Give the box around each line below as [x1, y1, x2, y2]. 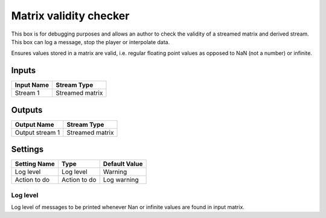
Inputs [11, 65, 36, 75]
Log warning [103, 176, 139, 184]
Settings [11, 144, 44, 155]
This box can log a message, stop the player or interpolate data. [11, 38, 170, 45]
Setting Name [14, 160, 56, 168]
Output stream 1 [14, 128, 60, 136]
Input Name [14, 81, 50, 89]
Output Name [14, 120, 54, 129]
